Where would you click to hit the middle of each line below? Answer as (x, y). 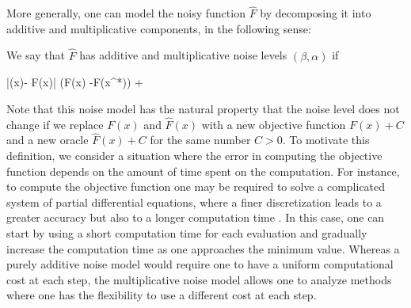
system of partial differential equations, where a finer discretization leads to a (194, 202)
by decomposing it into (316, 13)
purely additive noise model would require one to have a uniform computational (200, 264)
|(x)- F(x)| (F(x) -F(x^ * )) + (75, 82)
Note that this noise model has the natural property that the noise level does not (203, 108)
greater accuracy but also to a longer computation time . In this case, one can (196, 217)
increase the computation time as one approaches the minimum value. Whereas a (203, 248)
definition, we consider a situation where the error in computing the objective (194, 156)
